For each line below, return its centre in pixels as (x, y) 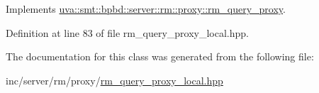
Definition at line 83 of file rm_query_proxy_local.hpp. (127, 32)
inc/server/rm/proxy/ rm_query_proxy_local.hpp (114, 80)
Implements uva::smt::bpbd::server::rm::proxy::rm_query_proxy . (146, 9)
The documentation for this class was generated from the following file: (160, 56)
